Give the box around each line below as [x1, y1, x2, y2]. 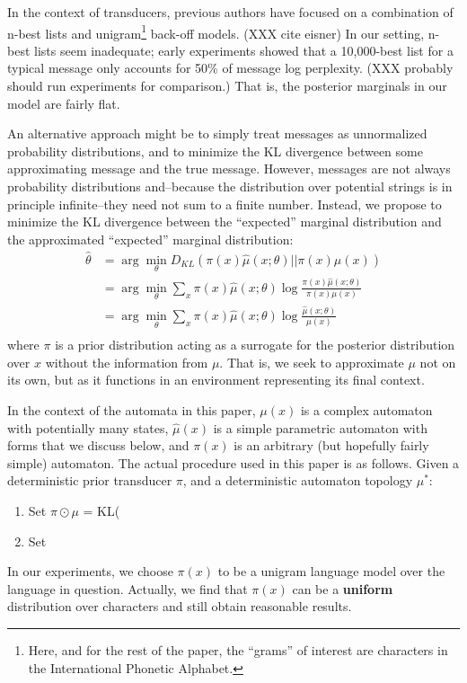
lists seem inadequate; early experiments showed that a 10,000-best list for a [34, 40, 454, 59]
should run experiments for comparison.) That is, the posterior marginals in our [7, 76, 447, 95]
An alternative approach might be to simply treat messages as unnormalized [7, 124, 427, 143]
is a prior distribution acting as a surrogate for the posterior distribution [55, 335, 455, 354]
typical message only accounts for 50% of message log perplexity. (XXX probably [7, 58, 454, 77]
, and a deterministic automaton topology [182, 471, 413, 490]
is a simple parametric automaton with [213, 418, 427, 437]
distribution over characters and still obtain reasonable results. [7, 597, 352, 616]
